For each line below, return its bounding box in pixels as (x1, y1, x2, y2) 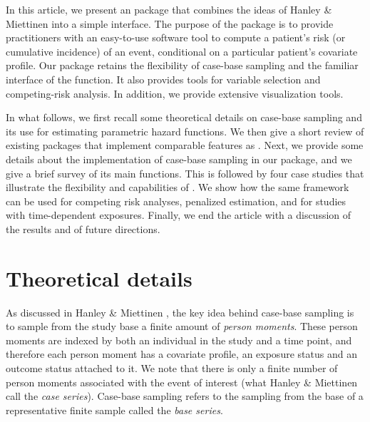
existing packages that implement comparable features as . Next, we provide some (6, 138, 364, 153)
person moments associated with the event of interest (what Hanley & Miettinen (6, 374, 358, 389)
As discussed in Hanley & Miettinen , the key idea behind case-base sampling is (6, 304, 354, 319)
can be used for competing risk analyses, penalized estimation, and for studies (6, 193, 346, 208)
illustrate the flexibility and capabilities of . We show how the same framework (6, 180, 349, 195)
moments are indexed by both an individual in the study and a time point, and (6, 332, 352, 347)
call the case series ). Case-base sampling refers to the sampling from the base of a (6, 388, 364, 403)
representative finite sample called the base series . (6, 402, 223, 417)
